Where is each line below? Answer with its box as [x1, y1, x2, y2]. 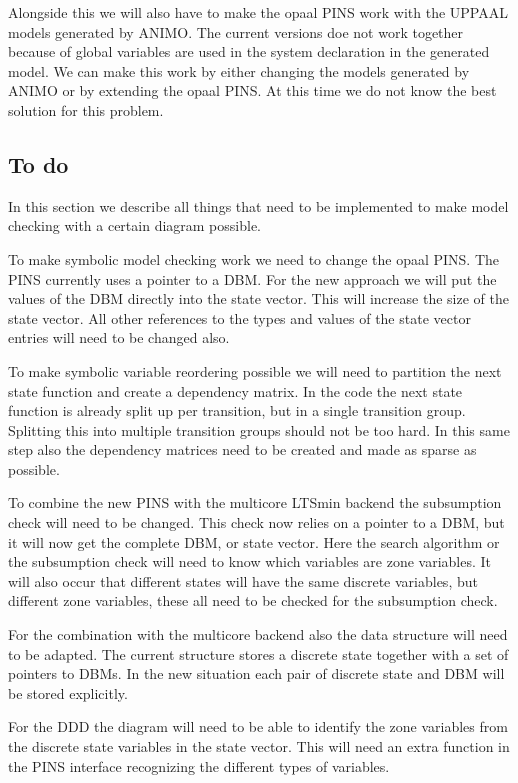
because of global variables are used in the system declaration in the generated [8, 41, 490, 62]
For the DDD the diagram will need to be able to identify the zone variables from [8, 716, 508, 737]
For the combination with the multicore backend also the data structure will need [8, 624, 508, 645]
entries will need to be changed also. [8, 327, 230, 348]
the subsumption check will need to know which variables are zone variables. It [8, 551, 491, 572]
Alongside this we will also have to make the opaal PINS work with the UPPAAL [8, 2, 508, 22]
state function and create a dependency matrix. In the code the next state [8, 380, 463, 401]
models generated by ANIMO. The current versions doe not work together [8, 21, 464, 42]
